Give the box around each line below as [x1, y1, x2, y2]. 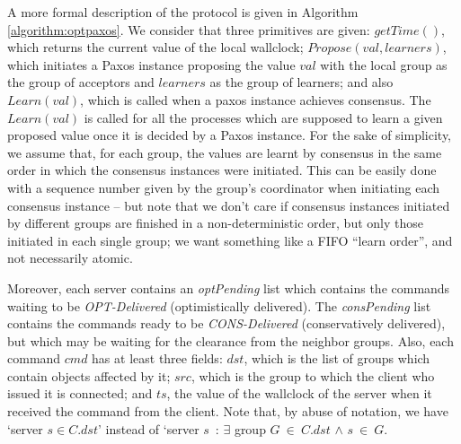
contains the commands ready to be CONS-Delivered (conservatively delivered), [7, 314, 446, 333]
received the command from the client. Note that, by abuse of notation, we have [7, 402, 448, 421]
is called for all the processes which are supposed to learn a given [84, 108, 443, 126]
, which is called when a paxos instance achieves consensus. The [80, 90, 431, 109]
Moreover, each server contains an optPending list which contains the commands [7, 278, 450, 297]
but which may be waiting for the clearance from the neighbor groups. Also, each [7, 331, 454, 350]
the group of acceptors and [7, 73, 155, 91]
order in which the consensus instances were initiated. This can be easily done [7, 161, 437, 179]
